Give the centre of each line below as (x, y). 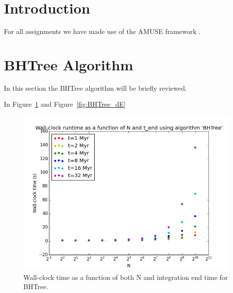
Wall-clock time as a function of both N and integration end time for (126, 277)
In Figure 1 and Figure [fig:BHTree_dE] (65, 104)
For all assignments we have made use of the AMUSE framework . (102, 31)
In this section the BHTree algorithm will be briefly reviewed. (95, 88)
